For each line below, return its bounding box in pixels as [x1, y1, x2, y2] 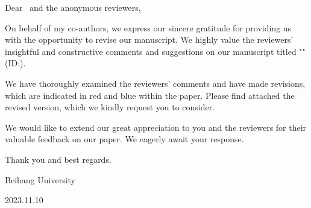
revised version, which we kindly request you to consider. [5, 101, 215, 113]
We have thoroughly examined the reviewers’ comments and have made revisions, [5, 77, 306, 89]
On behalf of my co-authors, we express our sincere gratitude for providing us [5, 21, 292, 34]
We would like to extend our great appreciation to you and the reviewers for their [5, 121, 307, 133]
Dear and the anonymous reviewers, [5, 1, 141, 13]
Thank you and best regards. [5, 153, 112, 165]
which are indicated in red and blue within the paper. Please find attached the [5, 89, 295, 101]
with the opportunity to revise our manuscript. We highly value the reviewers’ [5, 33, 294, 46]
